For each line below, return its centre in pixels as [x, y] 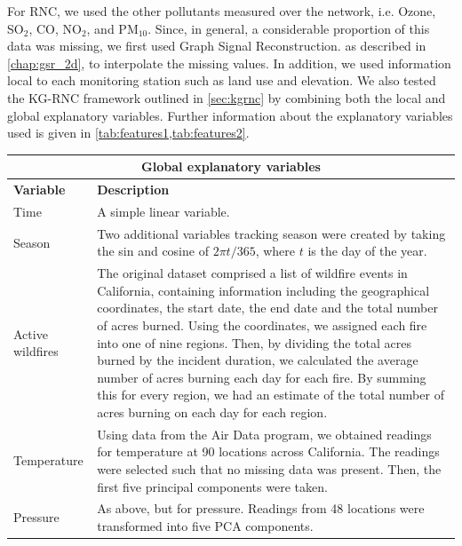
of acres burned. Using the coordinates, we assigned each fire [262, 325]
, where [275, 251]
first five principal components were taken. [212, 486]
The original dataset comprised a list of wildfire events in [252, 273]
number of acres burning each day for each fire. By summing [262, 377]
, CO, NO [55, 28]
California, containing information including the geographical [263, 290]
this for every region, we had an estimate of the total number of [271, 395]
